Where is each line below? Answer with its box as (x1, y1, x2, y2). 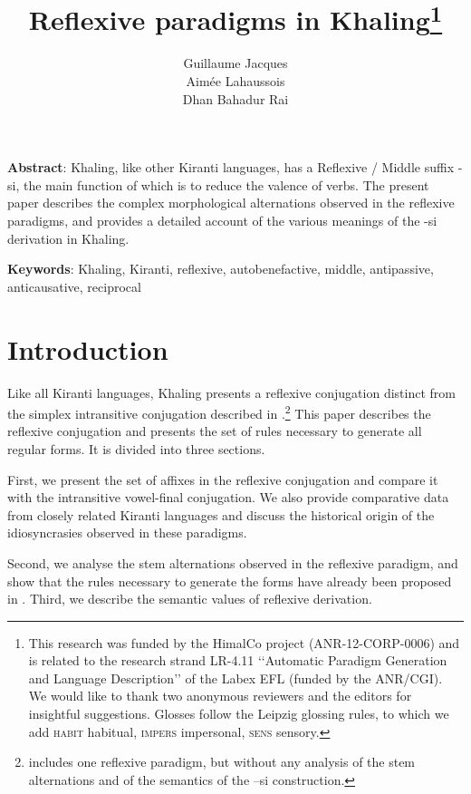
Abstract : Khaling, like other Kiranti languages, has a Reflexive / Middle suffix (7, 158, 455, 177)
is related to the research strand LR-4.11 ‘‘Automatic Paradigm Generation (28, 651, 447, 670)
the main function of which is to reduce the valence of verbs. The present (23, 175, 429, 194)
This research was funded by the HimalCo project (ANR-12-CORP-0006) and (28, 633, 460, 652)
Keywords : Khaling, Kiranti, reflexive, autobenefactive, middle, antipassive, (7, 259, 434, 278)
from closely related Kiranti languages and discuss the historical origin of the (7, 505, 435, 524)
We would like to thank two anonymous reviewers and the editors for (28, 686, 412, 705)
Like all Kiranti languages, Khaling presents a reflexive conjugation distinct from (7, 382, 456, 402)
